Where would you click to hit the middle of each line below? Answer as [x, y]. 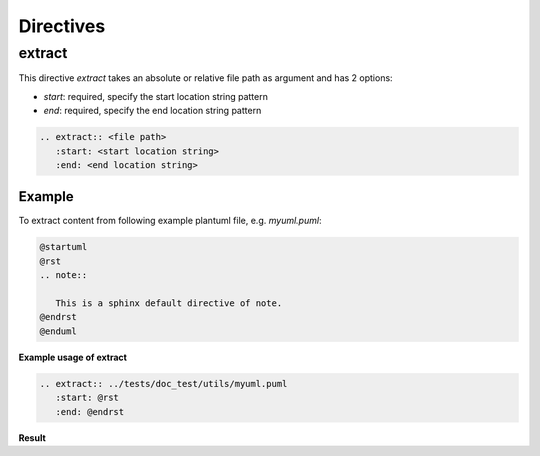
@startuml [63, 247]
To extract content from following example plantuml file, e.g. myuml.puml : [170, 221]
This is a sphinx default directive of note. [169, 303]
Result [32, 437]
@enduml [58, 331]
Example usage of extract [72, 357]
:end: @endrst [90, 411]
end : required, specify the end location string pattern [152, 111]
